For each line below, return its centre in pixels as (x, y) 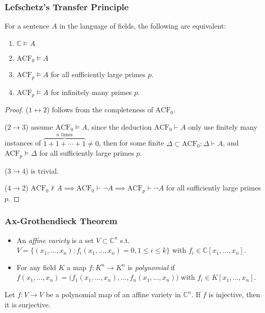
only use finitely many (223, 126)
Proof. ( (17, 110)
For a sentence (27, 26)
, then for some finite (131, 143)
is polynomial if (151, 267)
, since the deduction (119, 126)
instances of (23, 143)
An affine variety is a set (55, 240)
